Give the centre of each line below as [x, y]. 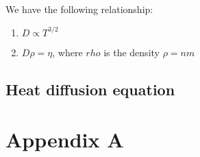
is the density [132, 52]
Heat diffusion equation [90, 89]
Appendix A [65, 140]
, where [67, 52]
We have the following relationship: [79, 9]
